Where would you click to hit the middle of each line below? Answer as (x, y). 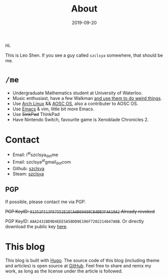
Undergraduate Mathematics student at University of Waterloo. (77, 93)
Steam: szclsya (28, 174)
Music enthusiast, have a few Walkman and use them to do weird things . (87, 98)
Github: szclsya (28, 168)
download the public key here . (36, 226)
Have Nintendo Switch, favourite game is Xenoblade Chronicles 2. (80, 119)
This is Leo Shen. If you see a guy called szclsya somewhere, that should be (84, 55)
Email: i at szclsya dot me (35, 155)
